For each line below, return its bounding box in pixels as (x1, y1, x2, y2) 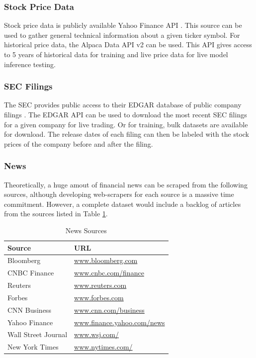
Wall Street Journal (7, 329, 68, 340)
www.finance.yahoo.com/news (74, 317, 165, 327)
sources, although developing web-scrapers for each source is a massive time (4, 189, 234, 199)
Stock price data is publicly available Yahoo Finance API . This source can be (4, 20, 242, 30)
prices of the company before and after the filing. (4, 138, 153, 149)
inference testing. (4, 59, 56, 69)
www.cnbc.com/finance (74, 268, 144, 278)
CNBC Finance (7, 268, 54, 278)
